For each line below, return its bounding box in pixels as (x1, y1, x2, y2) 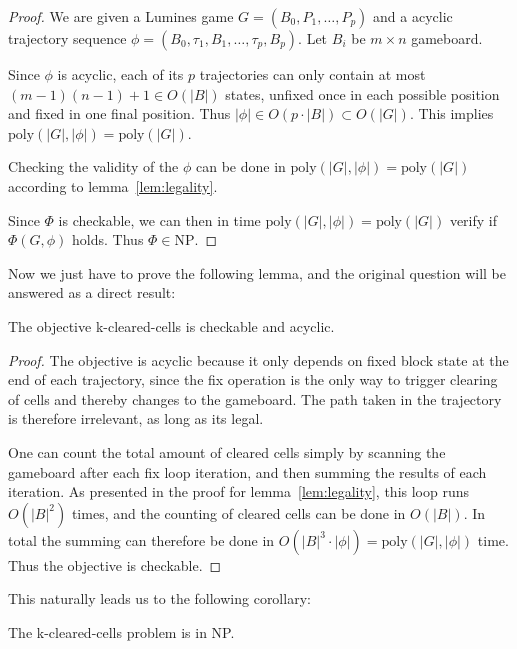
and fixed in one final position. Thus (8, 103, 231, 124)
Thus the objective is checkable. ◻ (8, 554, 222, 575)
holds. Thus (72, 229, 144, 250)
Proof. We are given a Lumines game (8, 6, 234, 26)
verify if (449, 209, 497, 230)
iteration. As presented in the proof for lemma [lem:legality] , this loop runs (8, 481, 469, 502)
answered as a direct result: (8, 282, 176, 303)
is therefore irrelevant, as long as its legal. (8, 408, 264, 429)
